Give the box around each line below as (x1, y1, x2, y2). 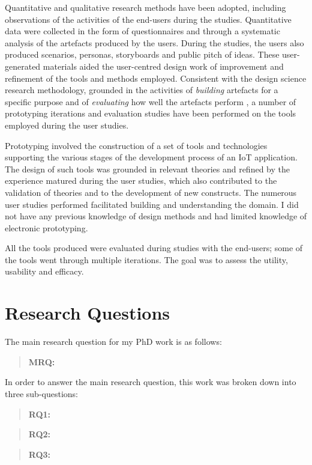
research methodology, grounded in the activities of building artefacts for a (5, 84, 278, 96)
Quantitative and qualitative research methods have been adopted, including (5, 1, 286, 13)
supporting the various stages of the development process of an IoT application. (5, 151, 298, 163)
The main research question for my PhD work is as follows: (5, 335, 222, 348)
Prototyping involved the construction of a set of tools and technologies (5, 139, 268, 151)
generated (5, 59, 41, 72)
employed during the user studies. (5, 118, 129, 131)
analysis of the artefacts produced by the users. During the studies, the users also (5, 36, 304, 49)
